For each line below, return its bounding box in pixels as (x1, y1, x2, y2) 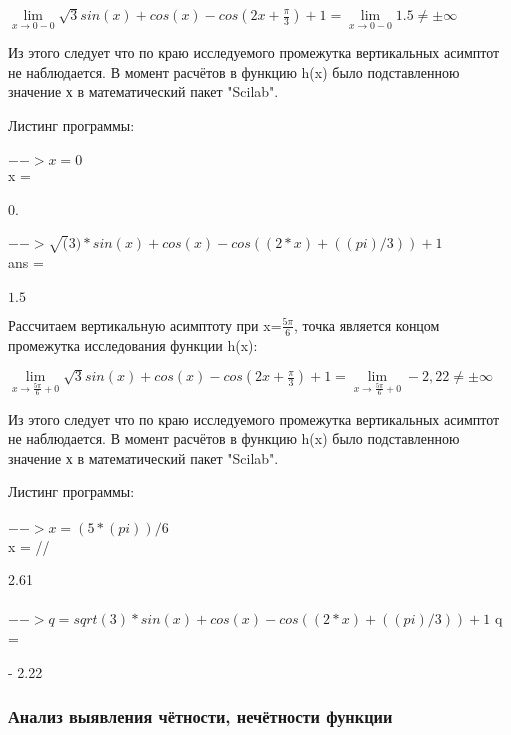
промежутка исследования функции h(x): (8, 334, 258, 355)
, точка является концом (294, 314, 440, 335)
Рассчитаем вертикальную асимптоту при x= (8, 314, 282, 335)
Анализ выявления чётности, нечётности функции (8, 704, 393, 729)
